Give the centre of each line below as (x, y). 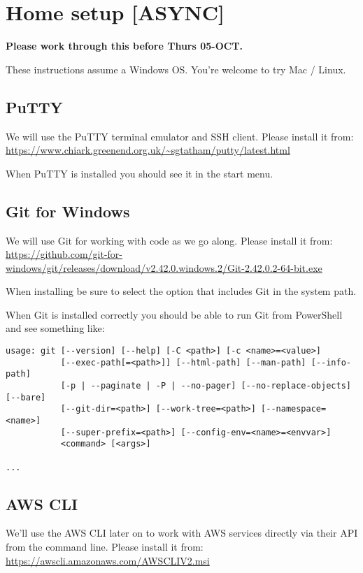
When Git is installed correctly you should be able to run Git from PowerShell (174, 314)
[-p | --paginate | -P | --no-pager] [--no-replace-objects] (206, 386)
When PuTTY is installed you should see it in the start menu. (140, 173)
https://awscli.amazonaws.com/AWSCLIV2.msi (108, 560)
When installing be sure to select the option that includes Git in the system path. (181, 291)
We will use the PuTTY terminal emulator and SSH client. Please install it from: (180, 136)
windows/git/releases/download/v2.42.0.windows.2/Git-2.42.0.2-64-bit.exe (164, 267)
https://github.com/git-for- (64, 254)
